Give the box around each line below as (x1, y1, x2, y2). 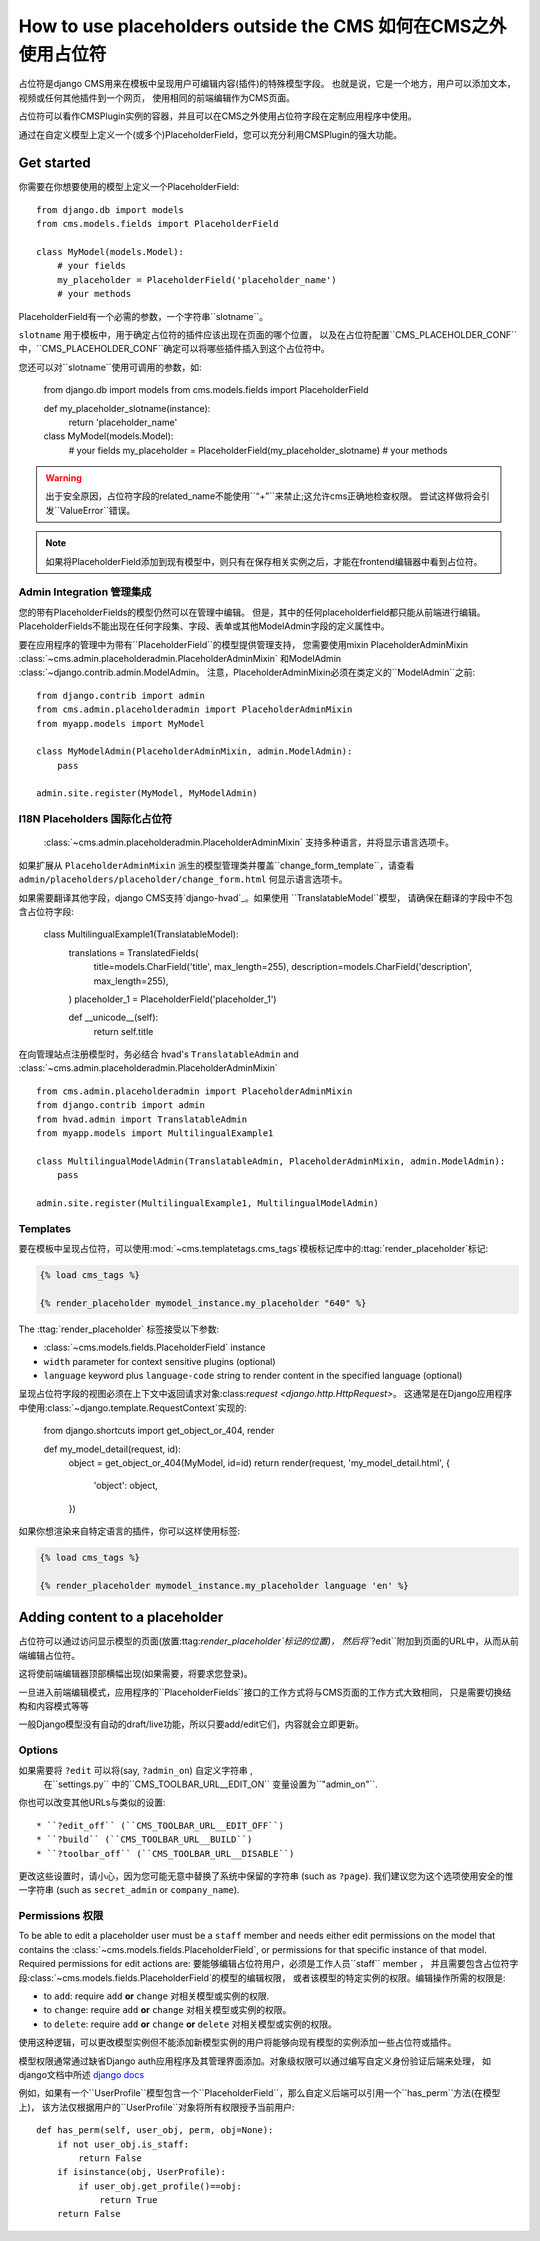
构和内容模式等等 (18, 1700, 89, 1712)
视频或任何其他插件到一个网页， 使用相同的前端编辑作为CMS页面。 (18, 91, 295, 104)
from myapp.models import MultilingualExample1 (36, 1128, 274, 1139)
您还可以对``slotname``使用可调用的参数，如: (18, 361, 202, 373)
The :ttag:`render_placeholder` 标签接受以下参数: (18, 1323, 220, 1335)
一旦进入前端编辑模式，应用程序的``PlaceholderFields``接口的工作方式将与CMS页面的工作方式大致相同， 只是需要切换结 (18, 1686, 512, 1698)
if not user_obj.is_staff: (56, 2138, 190, 2150)
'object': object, (93, 1480, 159, 1492)
